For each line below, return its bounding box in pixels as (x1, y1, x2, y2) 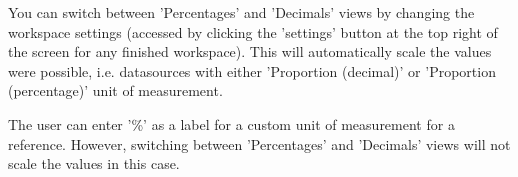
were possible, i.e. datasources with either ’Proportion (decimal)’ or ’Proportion (8, 60, 496, 81)
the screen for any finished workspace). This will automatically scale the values (8, 41, 492, 62)
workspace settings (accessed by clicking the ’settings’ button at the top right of (8, 21, 498, 42)
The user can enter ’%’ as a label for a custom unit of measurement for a (8, 113, 455, 134)
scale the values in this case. (8, 153, 180, 174)
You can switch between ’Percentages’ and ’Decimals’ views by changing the (8, 2, 475, 22)
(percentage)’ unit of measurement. (8, 80, 223, 101)
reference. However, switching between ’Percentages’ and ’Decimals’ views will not (8, 133, 511, 154)
